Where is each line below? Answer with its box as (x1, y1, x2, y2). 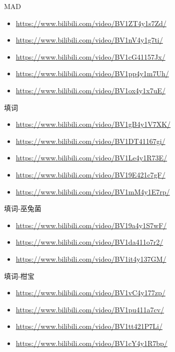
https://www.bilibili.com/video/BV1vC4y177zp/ (15, 287, 165, 298)
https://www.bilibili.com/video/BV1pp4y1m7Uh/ (15, 68, 169, 79)
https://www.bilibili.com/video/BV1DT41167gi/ (15, 135, 165, 146)
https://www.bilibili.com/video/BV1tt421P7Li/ (15, 321, 162, 331)
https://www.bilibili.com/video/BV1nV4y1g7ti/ (15, 35, 163, 45)
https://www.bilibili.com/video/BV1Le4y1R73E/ (15, 152, 167, 163)
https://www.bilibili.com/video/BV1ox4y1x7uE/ (15, 85, 165, 95)
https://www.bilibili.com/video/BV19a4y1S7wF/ (15, 220, 167, 230)
